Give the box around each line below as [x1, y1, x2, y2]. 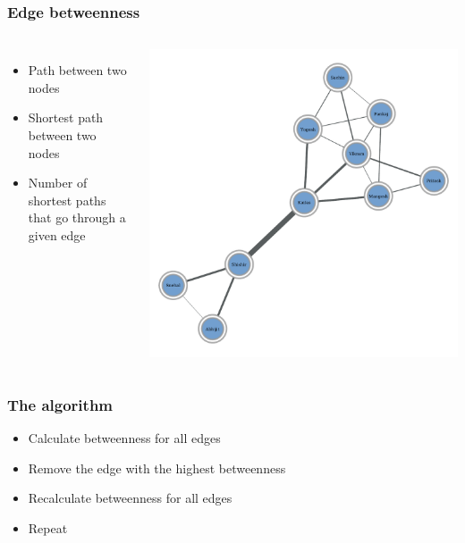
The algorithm [7, 393, 114, 415]
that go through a [28, 208, 126, 227]
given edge [28, 225, 86, 244]
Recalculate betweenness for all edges [28, 489, 232, 507]
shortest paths [28, 190, 106, 209]
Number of [28, 173, 88, 192]
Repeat [28, 518, 68, 537]
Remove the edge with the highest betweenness [28, 458, 286, 477]
